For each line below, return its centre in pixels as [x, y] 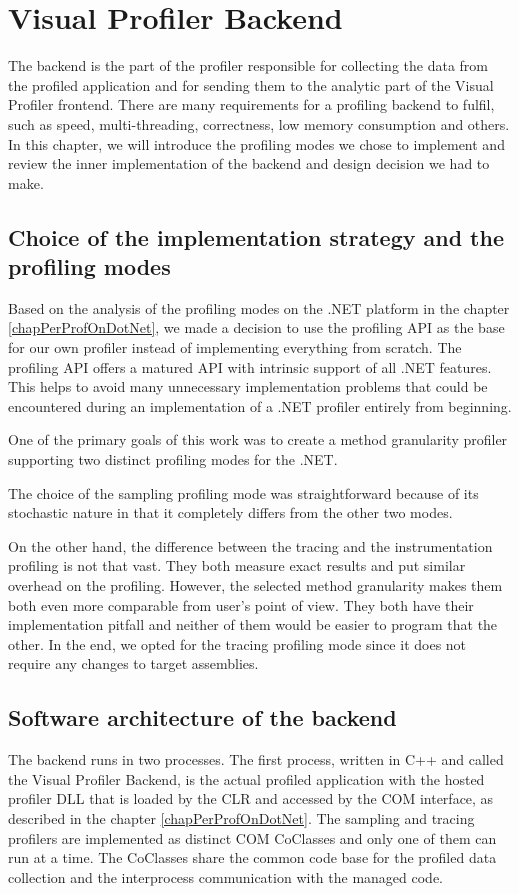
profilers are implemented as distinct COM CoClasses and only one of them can [252, 837]
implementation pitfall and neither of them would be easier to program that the [253, 624]
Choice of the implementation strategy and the [256, 236]
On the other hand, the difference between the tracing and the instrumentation [250, 545]
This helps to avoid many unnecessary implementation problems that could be [248, 386]
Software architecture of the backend [202, 717]
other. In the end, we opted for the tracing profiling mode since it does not [237, 643]
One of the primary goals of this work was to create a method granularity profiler [258, 439]
